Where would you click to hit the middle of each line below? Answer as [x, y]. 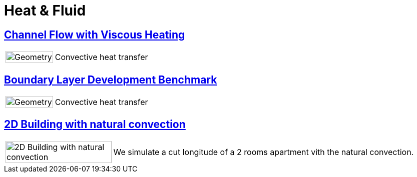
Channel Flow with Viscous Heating [95, 34]
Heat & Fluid [45, 10]
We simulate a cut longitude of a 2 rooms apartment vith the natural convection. [264, 152]
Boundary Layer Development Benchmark [111, 79]
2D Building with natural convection [95, 124]
